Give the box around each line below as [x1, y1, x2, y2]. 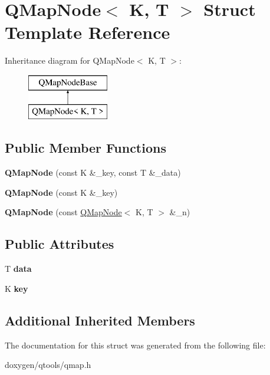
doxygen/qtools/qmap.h [5, 358, 91, 371]
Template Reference [5, 20, 170, 44]
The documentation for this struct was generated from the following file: [5, 338, 266, 351]
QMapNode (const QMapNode [5, 206, 122, 218]
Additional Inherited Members [5, 311, 195, 329]
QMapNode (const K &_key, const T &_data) [5, 166, 181, 179]
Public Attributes [5, 235, 114, 253]
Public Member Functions [5, 139, 166, 157]
